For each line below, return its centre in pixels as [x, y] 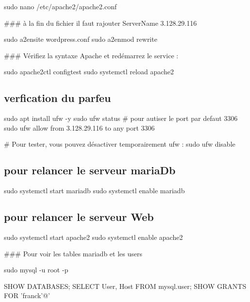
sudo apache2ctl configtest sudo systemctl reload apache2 [89, 72]
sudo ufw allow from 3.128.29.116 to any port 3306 [79, 127]
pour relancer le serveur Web [79, 217]
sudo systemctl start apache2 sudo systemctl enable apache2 [93, 237]
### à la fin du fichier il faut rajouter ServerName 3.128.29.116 [100, 23]
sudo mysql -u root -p [36, 270]
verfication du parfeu [58, 98]
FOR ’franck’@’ [27, 295]
